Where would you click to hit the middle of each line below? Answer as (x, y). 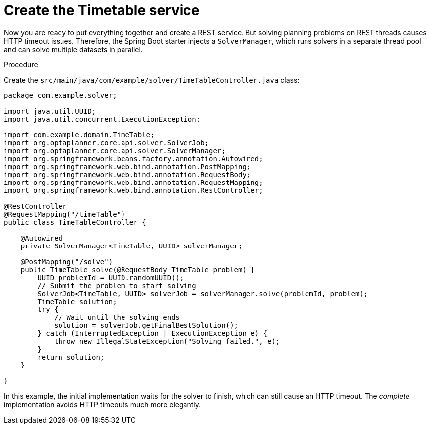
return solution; (71, 357)
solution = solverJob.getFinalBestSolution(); (146, 325)
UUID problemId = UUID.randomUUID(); (111, 277)
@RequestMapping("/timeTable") (65, 214)
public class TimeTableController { (75, 222)
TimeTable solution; (77, 301)
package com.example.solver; (61, 95)
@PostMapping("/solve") (67, 262)
